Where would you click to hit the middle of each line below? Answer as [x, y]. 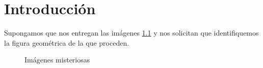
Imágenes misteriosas [57, 60]
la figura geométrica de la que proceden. [67, 42]
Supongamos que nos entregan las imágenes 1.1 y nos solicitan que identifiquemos [131, 33]
